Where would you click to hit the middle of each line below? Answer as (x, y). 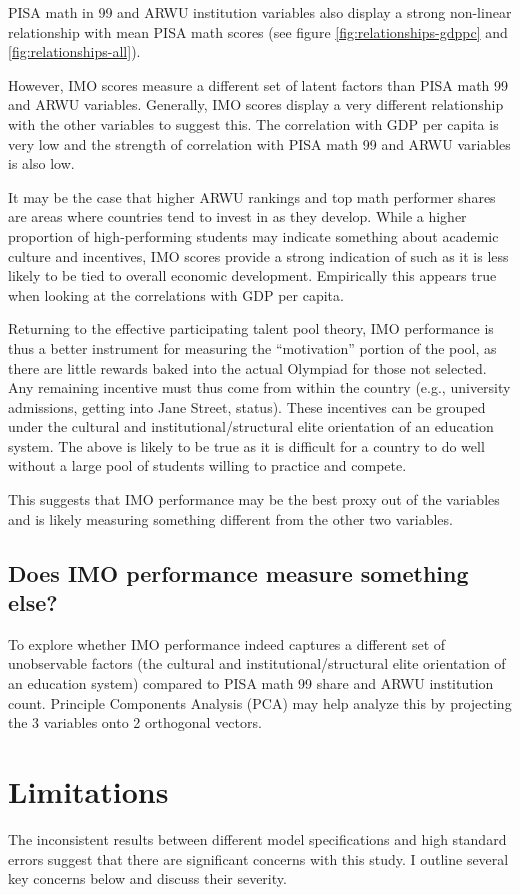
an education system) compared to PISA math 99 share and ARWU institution (251, 683)
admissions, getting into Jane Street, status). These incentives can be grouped (247, 406)
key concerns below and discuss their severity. (147, 878)
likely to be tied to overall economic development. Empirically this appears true (252, 275)
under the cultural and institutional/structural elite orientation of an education (251, 426)
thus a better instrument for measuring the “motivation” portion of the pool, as (252, 347)
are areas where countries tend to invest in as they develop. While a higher (237, 216)
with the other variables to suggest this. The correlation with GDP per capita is (253, 123)
